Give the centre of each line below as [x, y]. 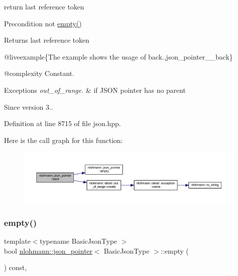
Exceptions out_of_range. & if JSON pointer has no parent [95, 90]
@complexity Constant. [39, 73]
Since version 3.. [29, 106]
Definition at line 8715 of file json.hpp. [62, 123]
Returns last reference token [47, 40]
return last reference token [44, 6]
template [17, 241]
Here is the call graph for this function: [63, 140]
